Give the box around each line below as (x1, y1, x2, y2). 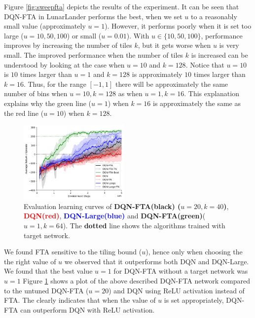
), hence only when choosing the (146, 247, 243, 257)
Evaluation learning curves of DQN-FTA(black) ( (24, 201, 181, 211)
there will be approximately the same (115, 78, 228, 89)
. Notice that (185, 59, 224, 70)
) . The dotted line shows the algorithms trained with (63, 220, 225, 231)
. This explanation (184, 88, 239, 99)
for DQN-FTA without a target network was (113, 266, 248, 276)
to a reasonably (191, 11, 237, 21)
